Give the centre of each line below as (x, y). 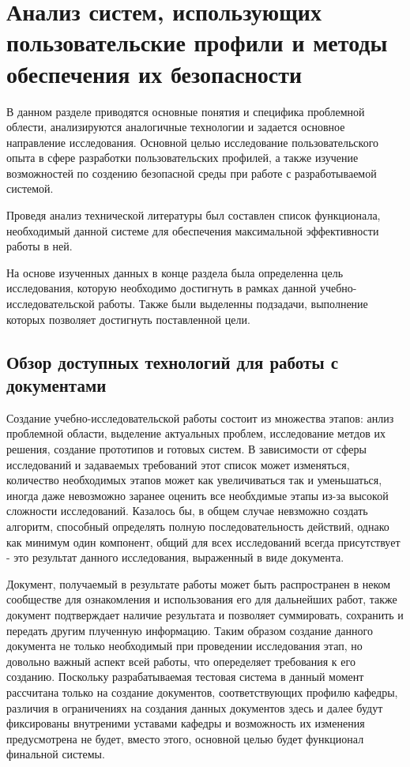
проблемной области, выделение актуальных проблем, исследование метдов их (196, 433)
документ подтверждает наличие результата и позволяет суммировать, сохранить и (205, 614)
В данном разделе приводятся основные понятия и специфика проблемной (186, 111)
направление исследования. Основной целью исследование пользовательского (193, 142)
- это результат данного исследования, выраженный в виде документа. (175, 557)
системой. (30, 188)
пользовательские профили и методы (197, 42)
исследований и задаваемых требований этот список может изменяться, (178, 464)
